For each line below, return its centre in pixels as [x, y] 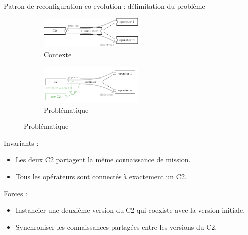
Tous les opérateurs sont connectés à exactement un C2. [101, 176]
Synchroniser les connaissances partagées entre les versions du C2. [116, 226]
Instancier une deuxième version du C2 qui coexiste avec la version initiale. [130, 210]
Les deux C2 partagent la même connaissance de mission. [103, 160]
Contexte [58, 54]
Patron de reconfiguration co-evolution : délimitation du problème [105, 6]
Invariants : [21, 143]
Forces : [16, 193]
